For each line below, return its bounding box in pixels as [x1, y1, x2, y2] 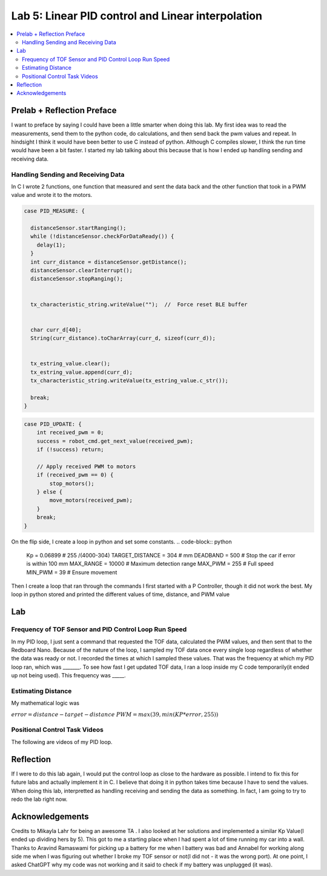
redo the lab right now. [11, 795, 68, 803]
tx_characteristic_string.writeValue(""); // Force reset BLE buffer [30, 300, 248, 308]
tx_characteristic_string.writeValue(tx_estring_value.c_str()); [30, 377, 229, 384]
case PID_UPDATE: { [24, 420, 82, 427]
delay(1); [36, 241, 66, 248]
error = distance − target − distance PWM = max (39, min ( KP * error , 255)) [11, 711, 219, 718]
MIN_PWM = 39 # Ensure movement [26, 568, 117, 576]
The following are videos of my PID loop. [11, 738, 113, 745]
